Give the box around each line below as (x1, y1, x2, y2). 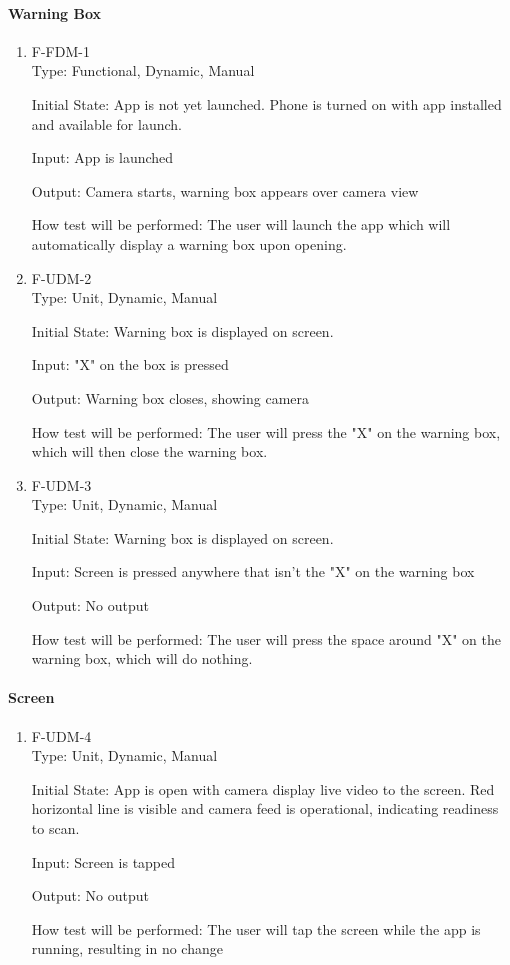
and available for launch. (31, 113, 182, 134)
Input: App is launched (31, 147, 174, 168)
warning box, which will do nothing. (31, 648, 253, 669)
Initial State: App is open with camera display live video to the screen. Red (31, 778, 495, 799)
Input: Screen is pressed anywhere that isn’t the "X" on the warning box (31, 561, 475, 582)
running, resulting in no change (31, 938, 223, 959)
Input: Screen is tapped (31, 851, 176, 872)
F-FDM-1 (31, 40, 90, 61)
